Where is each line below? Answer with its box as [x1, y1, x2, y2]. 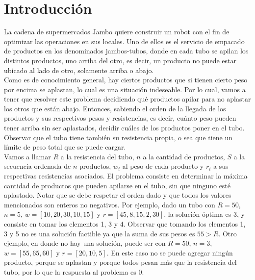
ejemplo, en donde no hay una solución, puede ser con [4, 238, 166, 248]
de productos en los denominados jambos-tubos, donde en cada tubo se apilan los [4, 46, 249, 56]
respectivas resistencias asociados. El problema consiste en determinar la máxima [4, 171, 248, 181]
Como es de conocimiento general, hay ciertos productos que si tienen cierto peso [4, 75, 248, 85]
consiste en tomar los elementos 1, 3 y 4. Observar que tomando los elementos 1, [4, 219, 246, 229]
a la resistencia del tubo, [60, 151, 134, 161]
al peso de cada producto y [122, 161, 204, 171]
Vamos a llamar [4, 151, 51, 161]
